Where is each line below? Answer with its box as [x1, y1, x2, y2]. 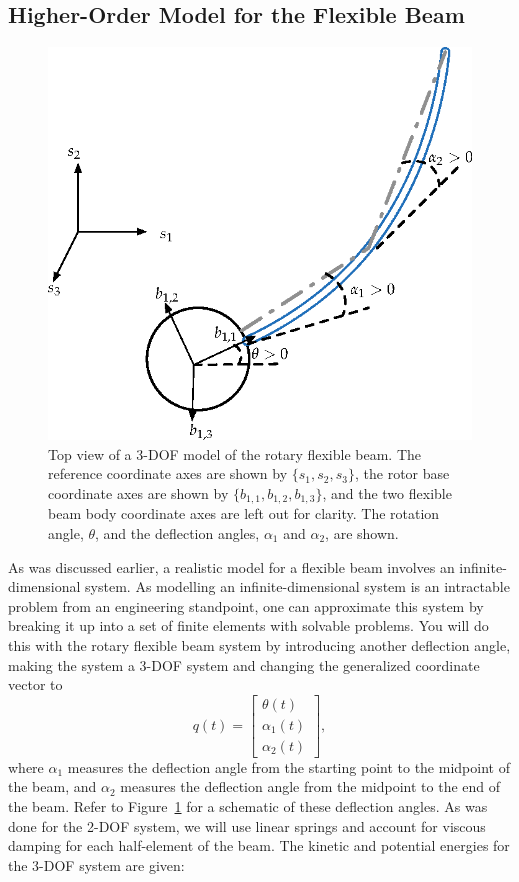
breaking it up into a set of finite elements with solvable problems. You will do [8, 615, 489, 636]
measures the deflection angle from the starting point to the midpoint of [67, 756, 510, 777]
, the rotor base [355, 463, 450, 484]
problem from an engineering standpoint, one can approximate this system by [8, 595, 484, 616]
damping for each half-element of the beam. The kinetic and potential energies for [8, 835, 510, 856]
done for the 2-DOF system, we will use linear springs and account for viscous [8, 815, 486, 836]
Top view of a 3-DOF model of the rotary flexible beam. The [48, 443, 422, 464]
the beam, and [8, 776, 97, 797]
